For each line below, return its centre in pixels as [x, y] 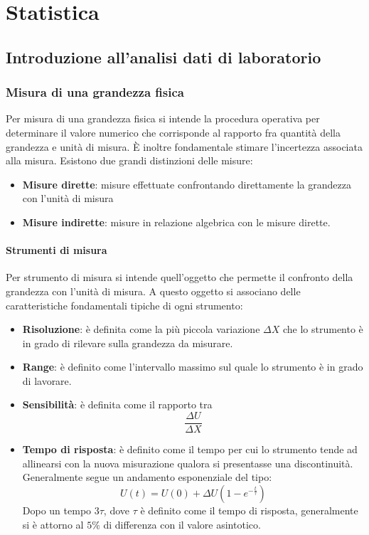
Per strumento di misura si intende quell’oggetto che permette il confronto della [180, 277]
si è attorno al [53, 524]
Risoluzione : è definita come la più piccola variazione [141, 329]
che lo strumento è [323, 329]
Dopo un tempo [57, 510]
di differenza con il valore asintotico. [182, 524]
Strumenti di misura [57, 250]
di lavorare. [47, 380]
